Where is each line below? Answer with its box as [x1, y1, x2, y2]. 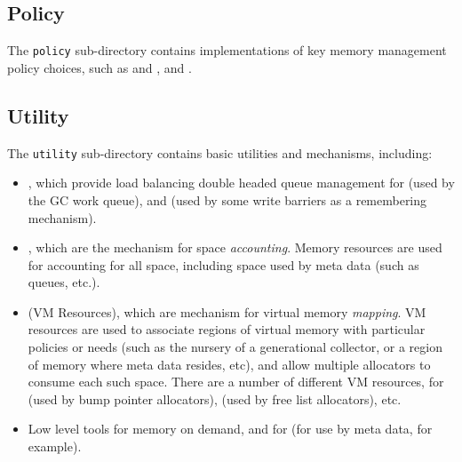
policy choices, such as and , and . [7, 58, 192, 76]
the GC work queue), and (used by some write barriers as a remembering [28, 190, 427, 209]
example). [28, 437, 82, 456]
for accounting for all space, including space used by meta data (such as [28, 255, 419, 274]
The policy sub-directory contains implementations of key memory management [7, 41, 447, 60]
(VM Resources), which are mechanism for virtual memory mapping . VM [28, 302, 426, 321]
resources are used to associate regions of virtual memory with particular [28, 320, 426, 339]
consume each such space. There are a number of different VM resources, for [28, 372, 444, 391]
